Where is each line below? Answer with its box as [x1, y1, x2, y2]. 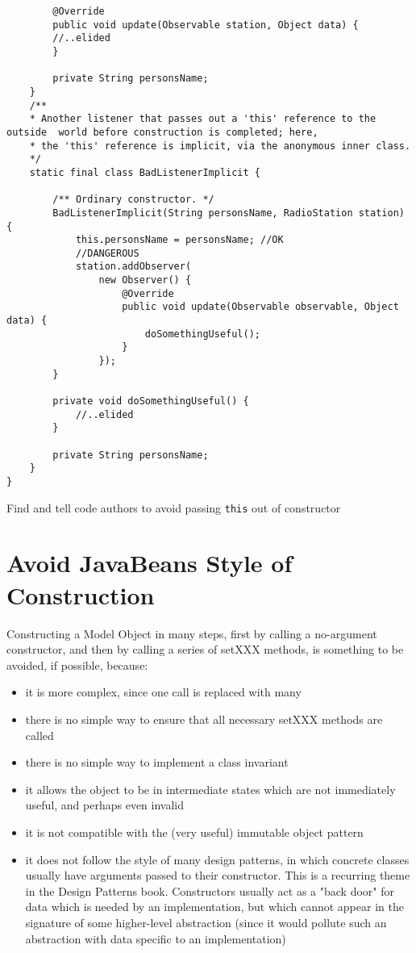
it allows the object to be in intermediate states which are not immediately [25, 780, 396, 797]
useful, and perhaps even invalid [25, 796, 185, 813]
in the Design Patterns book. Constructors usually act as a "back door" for [25, 882, 394, 899]
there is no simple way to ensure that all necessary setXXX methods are [25, 710, 383, 727]
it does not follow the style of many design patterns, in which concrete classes [25, 851, 410, 867]
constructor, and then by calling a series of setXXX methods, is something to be [6, 641, 404, 658]
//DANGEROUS [75, 247, 139, 259]
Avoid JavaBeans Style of [6, 546, 293, 579]
